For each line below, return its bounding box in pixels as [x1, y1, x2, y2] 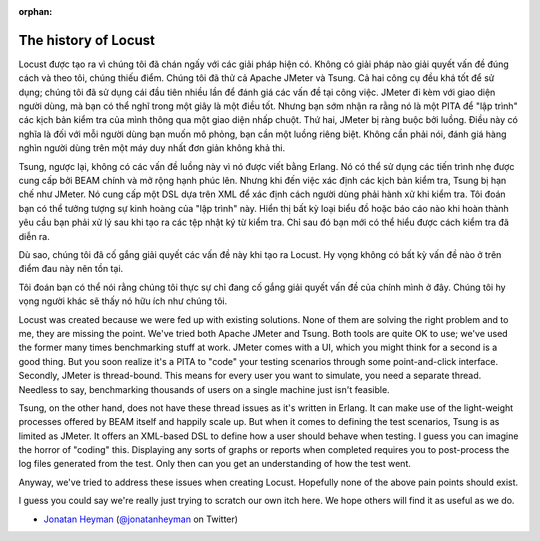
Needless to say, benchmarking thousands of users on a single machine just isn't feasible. [18, 383, 390, 395]
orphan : [18, 6, 53, 17]
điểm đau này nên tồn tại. [18, 263, 124, 275]
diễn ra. [18, 230, 50, 242]
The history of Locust [18, 31, 155, 49]
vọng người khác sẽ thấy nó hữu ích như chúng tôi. [18, 295, 228, 307]
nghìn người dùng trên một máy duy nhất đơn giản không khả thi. [18, 142, 285, 154]
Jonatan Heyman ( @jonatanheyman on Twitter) [43, 513, 239, 525]
